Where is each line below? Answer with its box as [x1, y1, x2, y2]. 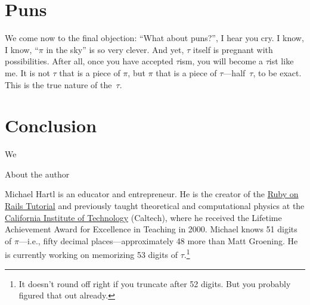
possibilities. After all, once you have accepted [5, 55, 173, 67]
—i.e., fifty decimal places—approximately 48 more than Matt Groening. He [18, 234, 298, 247]
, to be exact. [253, 66, 302, 79]
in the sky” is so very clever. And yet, [46, 43, 184, 55]
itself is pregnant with [193, 43, 273, 55]
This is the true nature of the [5, 78, 112, 91]
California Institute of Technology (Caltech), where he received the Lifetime [5, 211, 282, 223]
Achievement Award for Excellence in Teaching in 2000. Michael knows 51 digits [5, 223, 297, 235]
